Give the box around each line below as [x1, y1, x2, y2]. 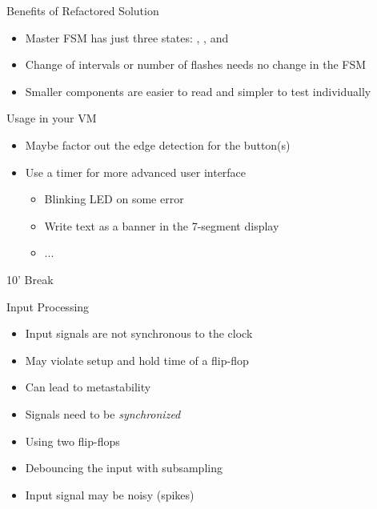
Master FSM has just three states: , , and [25, 29, 229, 46]
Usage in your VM [6, 110, 97, 126]
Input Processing [6, 298, 90, 315]
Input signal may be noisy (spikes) [25, 486, 195, 503]
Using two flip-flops [25, 432, 120, 449]
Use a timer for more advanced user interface [25, 163, 247, 180]
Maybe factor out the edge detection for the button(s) [25, 136, 291, 153]
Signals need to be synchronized [25, 405, 181, 422]
